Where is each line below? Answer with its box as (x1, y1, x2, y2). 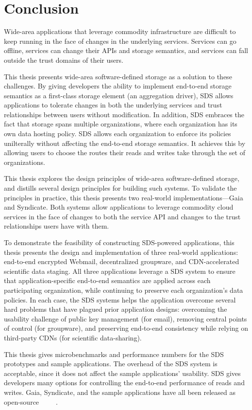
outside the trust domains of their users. (4, 54, 123, 65)
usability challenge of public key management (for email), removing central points (4, 313, 247, 323)
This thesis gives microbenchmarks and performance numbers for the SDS (4, 349, 224, 359)
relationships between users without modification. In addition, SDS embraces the (4, 109, 244, 119)
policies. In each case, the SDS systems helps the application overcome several (4, 294, 236, 304)
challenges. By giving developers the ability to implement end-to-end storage (4, 81, 232, 91)
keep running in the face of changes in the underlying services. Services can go (4, 36, 236, 46)
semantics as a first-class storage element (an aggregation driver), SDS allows (4, 90, 234, 100)
